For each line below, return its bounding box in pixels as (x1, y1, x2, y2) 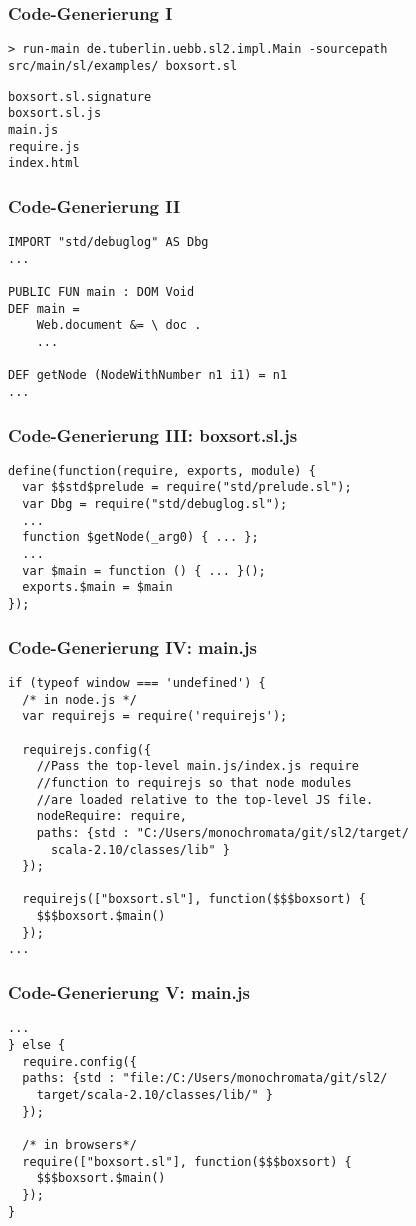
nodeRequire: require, (36, 809, 187, 824)
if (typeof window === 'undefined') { (8, 675, 266, 690)
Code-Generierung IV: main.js (8, 634, 257, 659)
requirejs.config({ (22, 742, 152, 757)
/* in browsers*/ (22, 1137, 137, 1152)
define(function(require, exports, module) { (8, 463, 316, 478)
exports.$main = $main (22, 580, 173, 595)
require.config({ (22, 1054, 137, 1069)
